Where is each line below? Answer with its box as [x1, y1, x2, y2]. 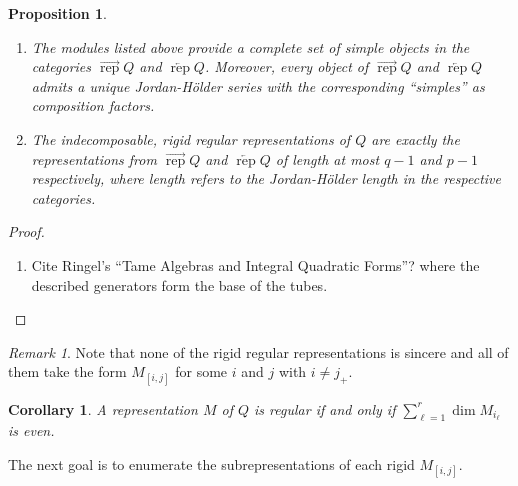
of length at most [275, 148, 380, 169]
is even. [8, 420, 55, 441]
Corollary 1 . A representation [8, 398, 198, 419]
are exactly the [371, 128, 460, 149]
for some [175, 361, 228, 382]
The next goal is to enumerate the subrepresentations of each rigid [8, 453, 415, 474]
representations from [31, 148, 157, 169]
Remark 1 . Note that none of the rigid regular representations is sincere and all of [8, 341, 509, 362]
